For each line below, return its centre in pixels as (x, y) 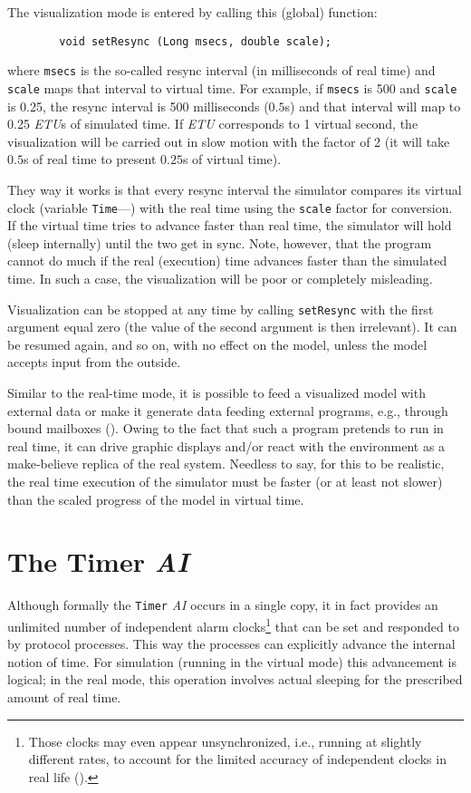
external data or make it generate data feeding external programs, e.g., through (228, 410)
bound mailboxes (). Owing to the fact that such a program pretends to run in (226, 428)
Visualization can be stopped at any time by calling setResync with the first (221, 309)
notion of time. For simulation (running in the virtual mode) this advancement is (232, 661)
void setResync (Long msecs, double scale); (195, 41)
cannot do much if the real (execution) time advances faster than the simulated (227, 261)
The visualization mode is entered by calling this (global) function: (192, 12)
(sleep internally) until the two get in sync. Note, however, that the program (220, 242)
